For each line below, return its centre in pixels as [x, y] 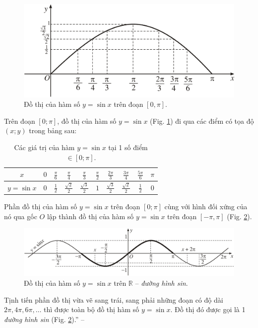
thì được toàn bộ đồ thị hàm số [92, 309]
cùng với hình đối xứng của [206, 206]
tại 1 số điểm [128, 147]
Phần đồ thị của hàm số [41, 206]
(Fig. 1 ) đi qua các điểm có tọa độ [202, 121]
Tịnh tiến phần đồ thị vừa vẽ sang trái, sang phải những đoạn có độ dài [114, 299]
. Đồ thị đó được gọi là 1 [208, 309]
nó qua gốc [21, 216]
